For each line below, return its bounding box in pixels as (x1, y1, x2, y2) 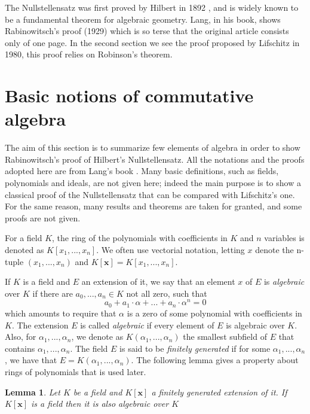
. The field (70, 342, 108, 354)
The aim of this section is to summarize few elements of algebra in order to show (5, 141, 300, 154)
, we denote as (71, 330, 124, 343)
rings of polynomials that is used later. (5, 365, 146, 378)
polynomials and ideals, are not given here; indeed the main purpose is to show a (5, 176, 301, 189)
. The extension (11, 318, 69, 331)
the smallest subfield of (183, 330, 267, 343)
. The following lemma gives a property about (131, 354, 299, 366)
